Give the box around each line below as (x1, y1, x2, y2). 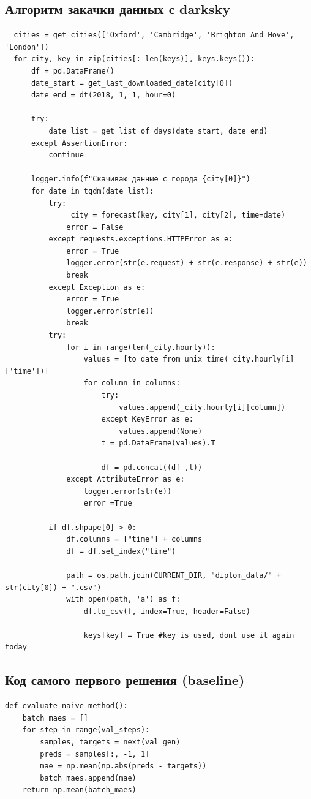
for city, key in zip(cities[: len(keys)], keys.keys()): (13, 55, 255, 64)
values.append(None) (119, 426, 203, 436)
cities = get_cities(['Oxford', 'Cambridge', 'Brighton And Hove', (13, 31, 294, 40)
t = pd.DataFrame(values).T (101, 439, 215, 448)
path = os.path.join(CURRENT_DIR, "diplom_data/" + (66, 570, 282, 580)
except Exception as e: (48, 282, 146, 292)
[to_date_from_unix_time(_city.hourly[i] (123, 355, 294, 364)
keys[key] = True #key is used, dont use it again (83, 630, 294, 640)
